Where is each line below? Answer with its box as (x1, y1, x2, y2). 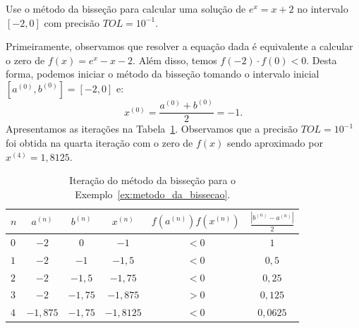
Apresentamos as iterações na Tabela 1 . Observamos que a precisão (6, 121, 298, 136)
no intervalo (297, 1, 348, 16)
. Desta (306, 52, 337, 67)
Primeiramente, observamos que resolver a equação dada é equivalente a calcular (6, 39, 353, 54)
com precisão (44, 15, 100, 30)
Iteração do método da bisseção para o (69, 173, 236, 188)
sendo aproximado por (227, 135, 323, 150)
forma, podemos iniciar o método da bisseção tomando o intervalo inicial (6, 66, 320, 81)
